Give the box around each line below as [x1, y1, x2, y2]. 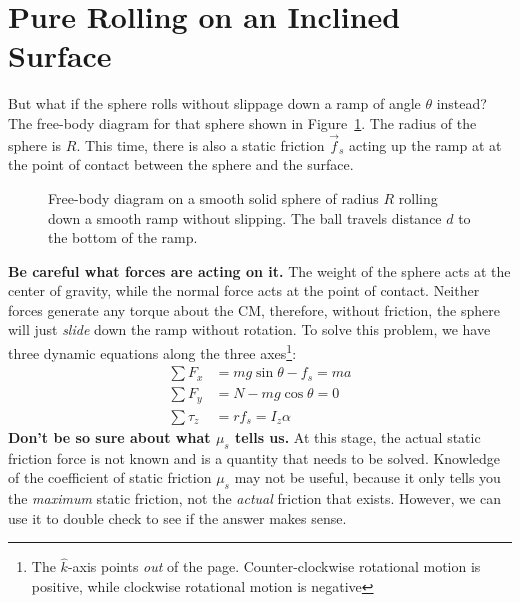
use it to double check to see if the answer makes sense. [8, 507, 347, 528]
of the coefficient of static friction [8, 467, 212, 488]
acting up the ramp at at [348, 134, 502, 155]
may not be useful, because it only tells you [234, 467, 501, 488]
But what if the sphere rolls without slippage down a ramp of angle [8, 93, 421, 114]
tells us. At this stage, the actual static [235, 426, 481, 447]
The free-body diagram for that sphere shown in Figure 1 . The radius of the [8, 112, 477, 133]
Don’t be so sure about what [8, 426, 211, 447]
